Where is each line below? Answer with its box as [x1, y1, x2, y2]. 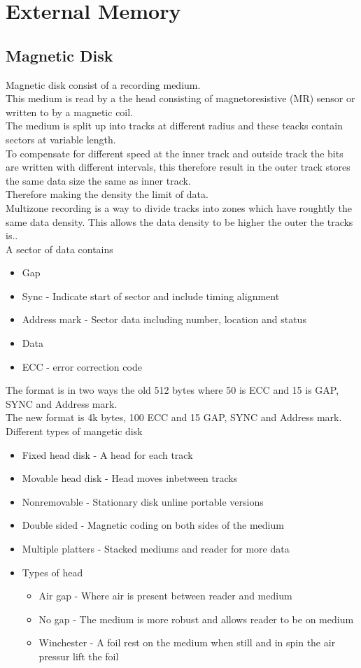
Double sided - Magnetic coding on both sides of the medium [22, 518, 284, 532]
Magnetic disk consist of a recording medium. [6, 77, 201, 92]
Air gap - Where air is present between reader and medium [38, 588, 292, 603]
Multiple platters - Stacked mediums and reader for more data [22, 541, 290, 556]
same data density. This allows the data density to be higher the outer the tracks [6, 214, 353, 229]
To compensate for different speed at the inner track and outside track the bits [6, 145, 344, 160]
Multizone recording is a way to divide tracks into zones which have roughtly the [6, 200, 353, 215]
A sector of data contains [6, 241, 113, 256]
